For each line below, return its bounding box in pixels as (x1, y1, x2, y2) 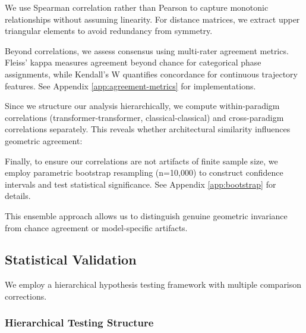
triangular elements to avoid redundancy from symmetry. (5, 24, 213, 37)
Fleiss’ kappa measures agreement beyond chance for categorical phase (5, 56, 261, 69)
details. (5, 189, 31, 202)
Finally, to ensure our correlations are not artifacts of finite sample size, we (5, 154, 278, 167)
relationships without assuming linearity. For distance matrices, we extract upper (5, 13, 300, 25)
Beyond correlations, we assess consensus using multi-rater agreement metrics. (5, 44, 289, 57)
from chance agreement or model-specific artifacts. (5, 221, 188, 234)
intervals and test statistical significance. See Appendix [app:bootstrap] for (5, 178, 276, 190)
